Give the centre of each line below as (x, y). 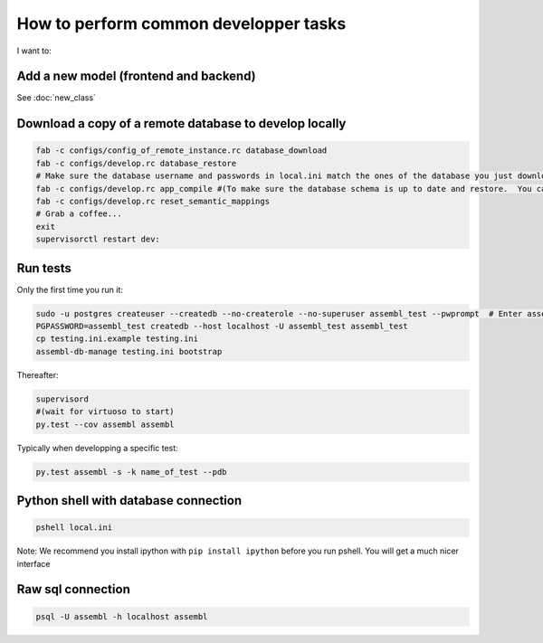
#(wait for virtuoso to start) (105, 412)
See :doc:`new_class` (57, 98)
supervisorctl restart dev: (98, 239)
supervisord (62, 399)
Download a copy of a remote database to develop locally (181, 123)
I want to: (34, 51)
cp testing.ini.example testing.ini (117, 339)
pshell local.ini (74, 528)
